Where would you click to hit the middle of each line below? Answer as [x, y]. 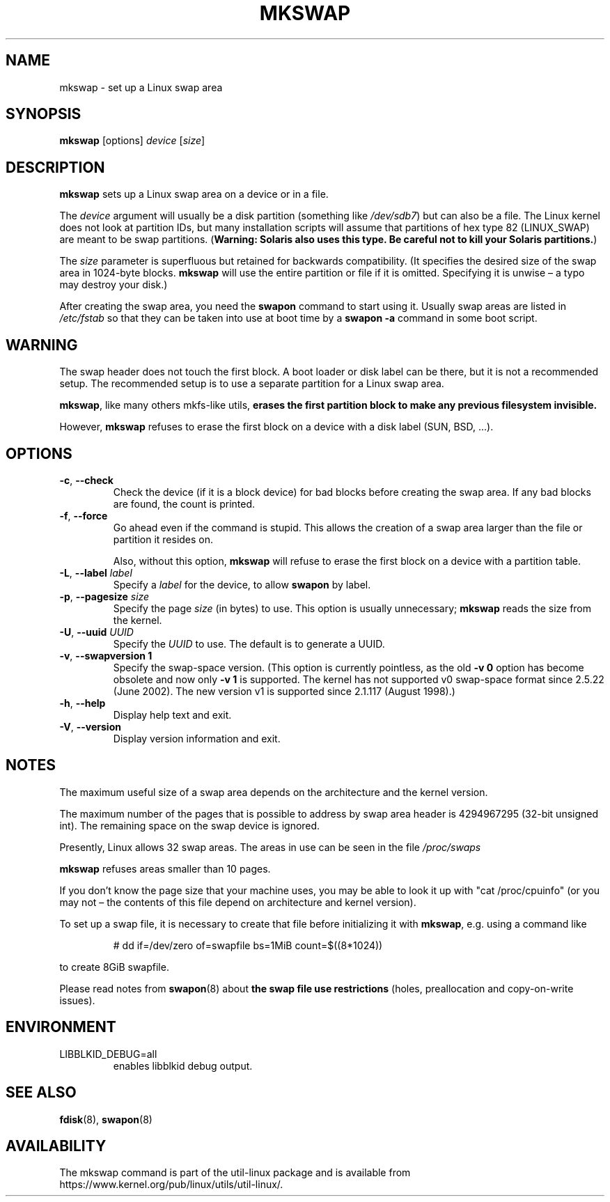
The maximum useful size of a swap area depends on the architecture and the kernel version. [274, 792]
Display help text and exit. [172, 715]
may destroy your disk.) [114, 285]
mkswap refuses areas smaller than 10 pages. [165, 868]
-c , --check [86, 480]
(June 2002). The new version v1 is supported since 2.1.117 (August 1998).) [284, 691]
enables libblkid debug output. [183, 1066]
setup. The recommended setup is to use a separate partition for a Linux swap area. [252, 384]
